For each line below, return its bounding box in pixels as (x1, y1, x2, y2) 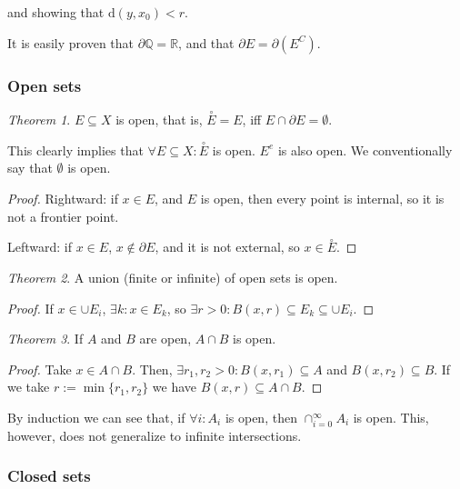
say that (7, 158, 53, 177)
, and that (178, 33, 235, 52)
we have (152, 377, 197, 396)
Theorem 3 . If (7, 329, 84, 348)
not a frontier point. (7, 206, 119, 225)
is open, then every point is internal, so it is (200, 189, 445, 208)
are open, (139, 329, 192, 348)
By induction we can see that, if (7, 408, 185, 426)
